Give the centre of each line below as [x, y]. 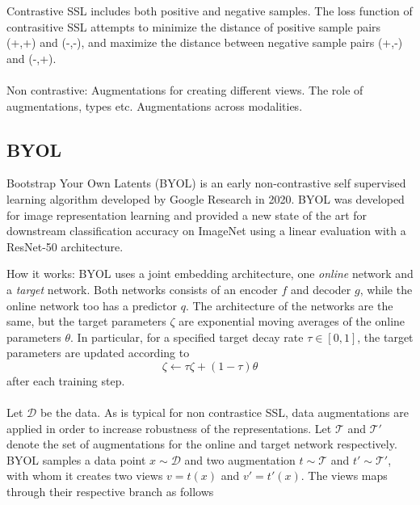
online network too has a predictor [92, 305]
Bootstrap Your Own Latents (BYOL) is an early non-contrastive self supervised [206, 183]
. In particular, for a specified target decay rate [187, 337]
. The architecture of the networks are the [289, 305]
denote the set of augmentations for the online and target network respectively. [202, 444]
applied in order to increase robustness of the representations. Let [169, 428]
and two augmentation [240, 459]
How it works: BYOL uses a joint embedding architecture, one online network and [210, 274]
